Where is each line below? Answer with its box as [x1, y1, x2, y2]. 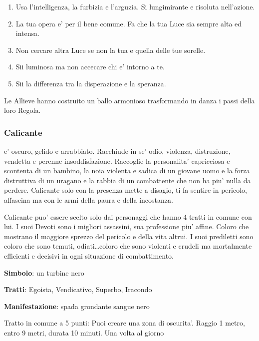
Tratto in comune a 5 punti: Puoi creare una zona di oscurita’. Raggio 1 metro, [4, 318, 245, 328]
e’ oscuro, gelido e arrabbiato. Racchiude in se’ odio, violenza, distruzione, [4, 145, 231, 156]
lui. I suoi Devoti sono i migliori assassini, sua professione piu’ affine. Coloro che [4, 221, 249, 232]
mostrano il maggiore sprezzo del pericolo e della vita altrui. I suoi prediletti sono [4, 231, 254, 241]
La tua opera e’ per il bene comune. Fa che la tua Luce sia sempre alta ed [15, 18, 242, 28]
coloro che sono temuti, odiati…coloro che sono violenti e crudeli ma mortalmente [4, 241, 252, 251]
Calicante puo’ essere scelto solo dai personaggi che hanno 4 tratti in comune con [4, 211, 252, 222]
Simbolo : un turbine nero [4, 267, 84, 278]
